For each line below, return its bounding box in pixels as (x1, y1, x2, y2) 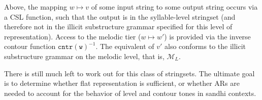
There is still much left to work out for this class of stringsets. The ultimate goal (4, 68, 255, 78)
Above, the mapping (4, 2, 68, 12)
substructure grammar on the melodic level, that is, (4, 51, 165, 61)
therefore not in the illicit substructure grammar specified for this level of (4, 21, 233, 32)
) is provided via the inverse (164, 31, 251, 41)
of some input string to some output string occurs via (91, 2, 258, 12)
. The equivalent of (95, 41, 154, 52)
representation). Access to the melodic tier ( (4, 31, 141, 41)
